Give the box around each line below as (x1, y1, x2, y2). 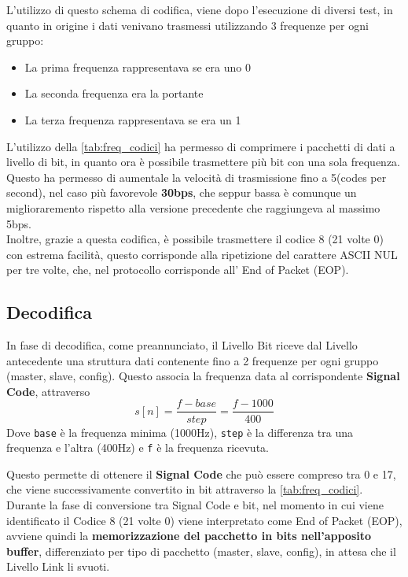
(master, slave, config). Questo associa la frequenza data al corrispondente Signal (6, 368, 400, 384)
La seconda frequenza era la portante (24, 85, 204, 102)
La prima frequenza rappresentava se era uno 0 (24, 58, 251, 75)
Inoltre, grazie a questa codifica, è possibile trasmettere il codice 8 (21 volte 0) (6, 231, 384, 247)
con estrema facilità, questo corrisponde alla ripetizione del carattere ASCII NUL (6, 246, 398, 262)
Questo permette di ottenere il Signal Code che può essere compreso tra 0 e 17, (6, 465, 396, 482)
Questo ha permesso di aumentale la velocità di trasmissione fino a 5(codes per (6, 168, 387, 185)
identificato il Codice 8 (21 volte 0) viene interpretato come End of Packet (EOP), (6, 512, 402, 528)
